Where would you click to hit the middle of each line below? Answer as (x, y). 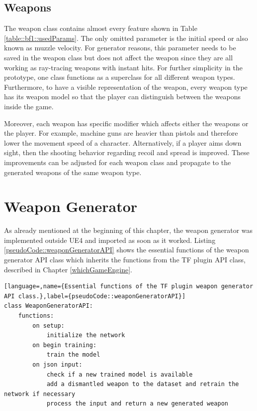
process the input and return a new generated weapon (137, 404)
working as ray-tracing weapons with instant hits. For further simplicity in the (123, 67)
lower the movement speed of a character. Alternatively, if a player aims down (123, 142)
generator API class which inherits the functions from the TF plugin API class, (125, 260)
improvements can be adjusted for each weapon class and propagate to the (118, 162)
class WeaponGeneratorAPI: (48, 306)
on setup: (48, 325)
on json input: (57, 364)
